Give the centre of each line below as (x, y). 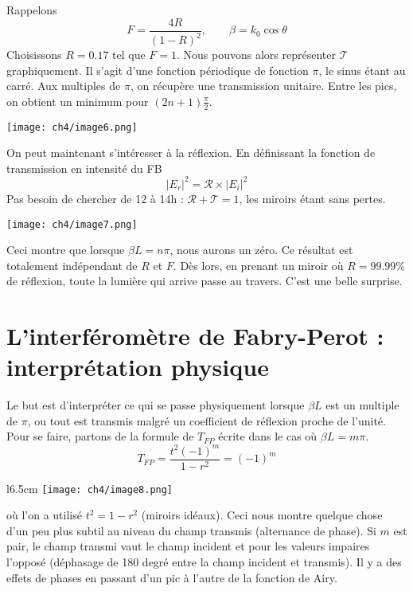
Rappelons (32, 10)
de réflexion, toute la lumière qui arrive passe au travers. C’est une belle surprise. (205, 281)
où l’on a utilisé (44, 515)
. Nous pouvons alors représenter (256, 54)
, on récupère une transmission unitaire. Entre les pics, (263, 86)
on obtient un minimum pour (78, 101)
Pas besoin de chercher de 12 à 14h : (95, 198)
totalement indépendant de (72, 265)
